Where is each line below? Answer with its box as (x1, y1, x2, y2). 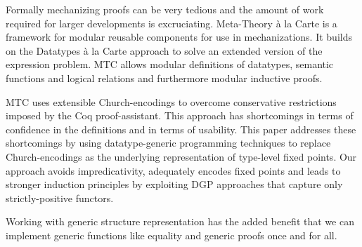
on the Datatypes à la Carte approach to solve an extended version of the (6, 43, 323, 58)
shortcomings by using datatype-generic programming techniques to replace (6, 135, 331, 150)
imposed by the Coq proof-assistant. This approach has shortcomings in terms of (6, 108, 354, 123)
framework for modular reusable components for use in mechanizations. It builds (6, 29, 352, 44)
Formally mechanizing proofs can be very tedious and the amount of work (6, 2, 324, 16)
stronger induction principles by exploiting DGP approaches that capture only (6, 177, 343, 192)
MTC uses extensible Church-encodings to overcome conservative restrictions (6, 94, 337, 109)
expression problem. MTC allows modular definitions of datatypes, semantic (6, 57, 334, 72)
